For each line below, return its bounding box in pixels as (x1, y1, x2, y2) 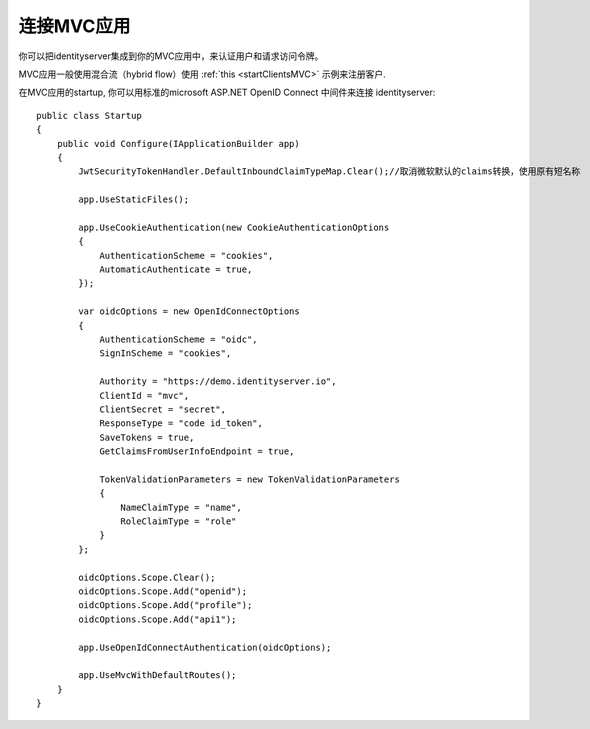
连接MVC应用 (18, 15, 131, 37)
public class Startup (36, 110, 142, 121)
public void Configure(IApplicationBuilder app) (56, 138, 300, 149)
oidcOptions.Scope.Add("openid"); (78, 586, 248, 597)
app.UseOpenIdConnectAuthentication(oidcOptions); (78, 641, 332, 653)
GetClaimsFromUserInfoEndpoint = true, (99, 446, 295, 457)
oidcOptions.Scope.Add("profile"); (78, 600, 253, 611)
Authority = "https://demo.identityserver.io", (99, 376, 337, 387)
